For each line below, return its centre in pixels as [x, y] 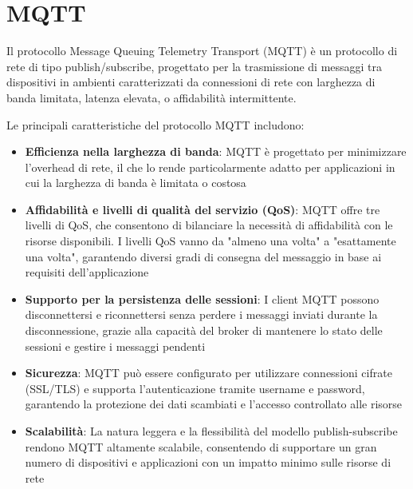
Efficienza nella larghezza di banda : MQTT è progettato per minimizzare [216, 151]
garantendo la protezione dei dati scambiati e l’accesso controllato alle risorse [214, 404]
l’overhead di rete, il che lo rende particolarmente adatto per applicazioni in [210, 167]
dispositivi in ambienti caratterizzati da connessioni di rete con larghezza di [191, 82]
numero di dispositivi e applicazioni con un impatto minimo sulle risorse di [208, 462]
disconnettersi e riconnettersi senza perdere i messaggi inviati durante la [201, 314]
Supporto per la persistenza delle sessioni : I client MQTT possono [202, 298]
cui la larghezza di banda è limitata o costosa [136, 183]
